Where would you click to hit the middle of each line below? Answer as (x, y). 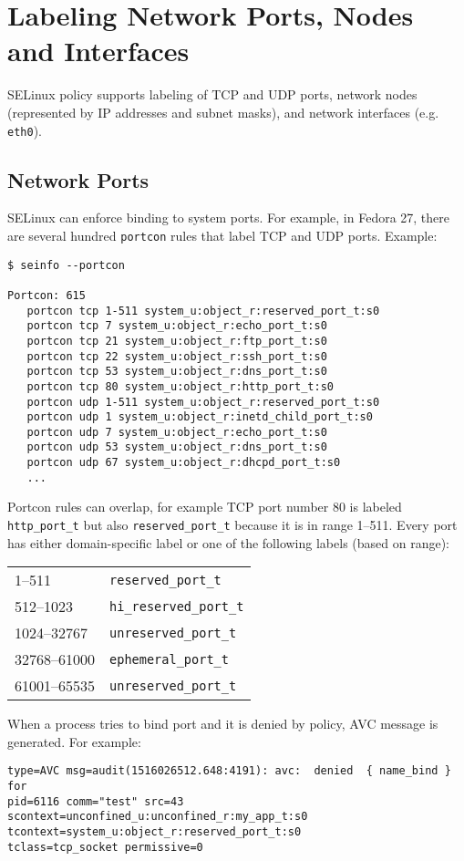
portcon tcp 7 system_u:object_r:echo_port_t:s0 (177, 326)
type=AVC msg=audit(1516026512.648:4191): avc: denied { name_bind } (229, 771)
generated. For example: (74, 741)
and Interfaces (98, 51)
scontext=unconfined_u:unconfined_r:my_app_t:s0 (158, 817)
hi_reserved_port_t (177, 606)
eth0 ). (25, 130)
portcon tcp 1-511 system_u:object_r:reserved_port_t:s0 (203, 311)
